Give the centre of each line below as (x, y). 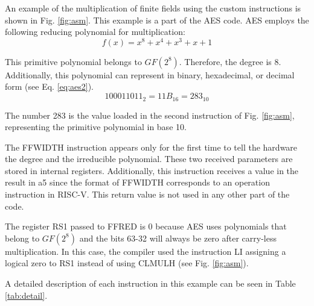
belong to (22, 238)
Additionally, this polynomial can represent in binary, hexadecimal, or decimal (150, 74)
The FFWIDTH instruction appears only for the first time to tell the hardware (151, 147)
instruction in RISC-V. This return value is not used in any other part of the (147, 194)
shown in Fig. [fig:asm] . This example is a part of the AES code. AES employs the (157, 20)
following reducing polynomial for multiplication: (95, 32)
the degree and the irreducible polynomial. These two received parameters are (149, 159)
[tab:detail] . (26, 295)
